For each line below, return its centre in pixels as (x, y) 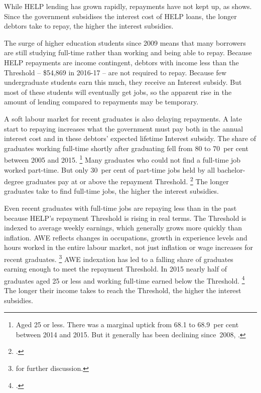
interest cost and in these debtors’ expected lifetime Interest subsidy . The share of (130, 138)
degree (14, 181)
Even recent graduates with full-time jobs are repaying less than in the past (120, 208)
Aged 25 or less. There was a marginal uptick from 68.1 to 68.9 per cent (127, 324)
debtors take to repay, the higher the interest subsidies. (89, 26)
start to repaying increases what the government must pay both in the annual (124, 128)
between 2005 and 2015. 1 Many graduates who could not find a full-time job (122, 159)
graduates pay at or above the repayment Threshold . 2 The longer (127, 180)
